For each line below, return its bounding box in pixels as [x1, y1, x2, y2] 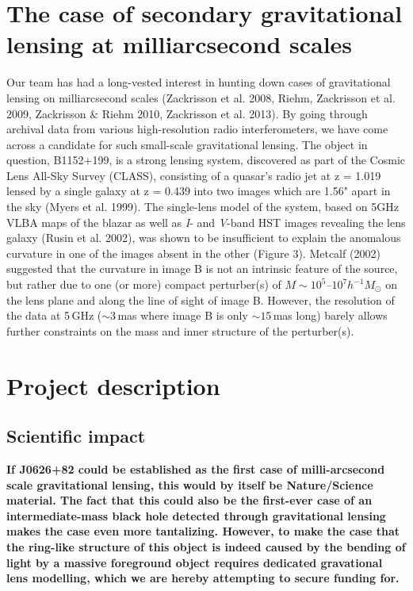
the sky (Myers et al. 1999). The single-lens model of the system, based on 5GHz [6, 198, 399, 215]
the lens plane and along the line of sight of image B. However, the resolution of [6, 291, 395, 308]
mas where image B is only [117, 307, 248, 324]
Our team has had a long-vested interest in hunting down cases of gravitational [6, 74, 391, 90]
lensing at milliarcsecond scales [6, 28, 353, 60]
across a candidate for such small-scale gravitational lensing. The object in [6, 136, 368, 152]
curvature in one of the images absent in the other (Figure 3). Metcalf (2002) [6, 244, 380, 261]
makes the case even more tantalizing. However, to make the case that [6, 523, 400, 539]
